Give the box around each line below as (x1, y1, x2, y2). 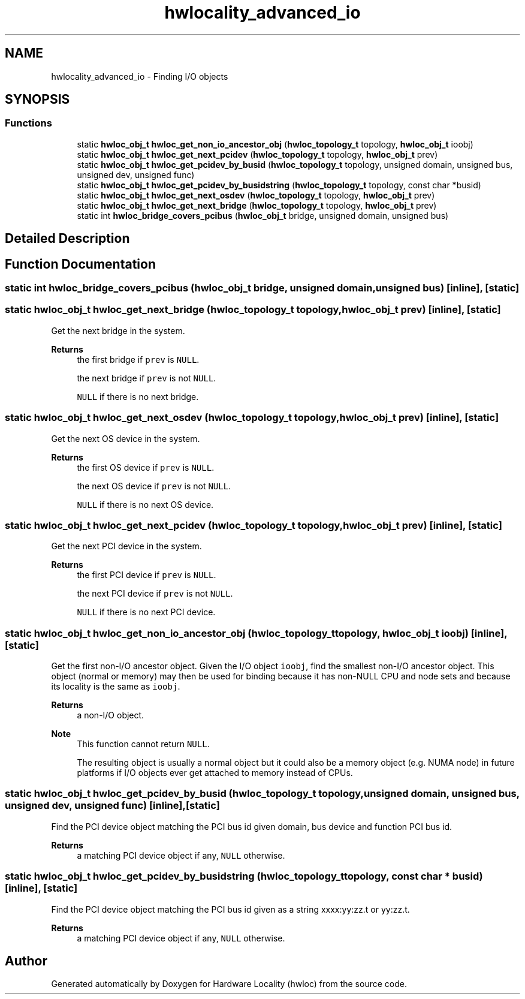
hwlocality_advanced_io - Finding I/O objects (51, 71, 228, 82)
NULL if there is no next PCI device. (77, 607, 216, 618)
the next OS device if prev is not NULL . (77, 480, 231, 491)
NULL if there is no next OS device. (77, 499, 214, 510)
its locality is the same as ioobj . (51, 681, 180, 692)
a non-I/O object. (77, 710, 144, 721)
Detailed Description (5, 231, 130, 246)
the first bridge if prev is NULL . (77, 354, 200, 365)
